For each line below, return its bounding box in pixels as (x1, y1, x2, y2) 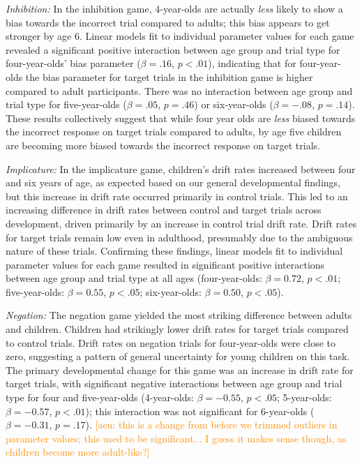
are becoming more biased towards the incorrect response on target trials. (6, 137, 320, 152)
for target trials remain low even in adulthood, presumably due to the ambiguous (6, 230, 353, 244)
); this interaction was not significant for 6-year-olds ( (85, 403, 315, 418)
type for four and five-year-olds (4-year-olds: (6, 390, 194, 405)
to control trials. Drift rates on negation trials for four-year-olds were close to (6, 335, 336, 350)
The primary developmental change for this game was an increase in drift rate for (6, 362, 354, 377)
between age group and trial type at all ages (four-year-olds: (6, 271, 262, 285)
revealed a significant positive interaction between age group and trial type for (6, 42, 340, 57)
